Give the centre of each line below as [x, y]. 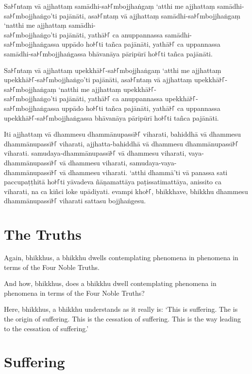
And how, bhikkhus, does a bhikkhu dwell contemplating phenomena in [110, 283]
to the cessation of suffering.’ [46, 328]
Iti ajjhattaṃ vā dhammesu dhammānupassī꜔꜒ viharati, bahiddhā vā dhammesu [123, 134]
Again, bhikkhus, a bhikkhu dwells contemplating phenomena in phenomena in [121, 257]
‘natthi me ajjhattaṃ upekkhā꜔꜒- [108, 89]
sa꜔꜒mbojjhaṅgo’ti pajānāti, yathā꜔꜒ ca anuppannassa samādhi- [98, 34]
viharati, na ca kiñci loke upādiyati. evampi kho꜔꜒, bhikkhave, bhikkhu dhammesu [126, 191]
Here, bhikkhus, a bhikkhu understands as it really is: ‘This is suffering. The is [121, 309]
